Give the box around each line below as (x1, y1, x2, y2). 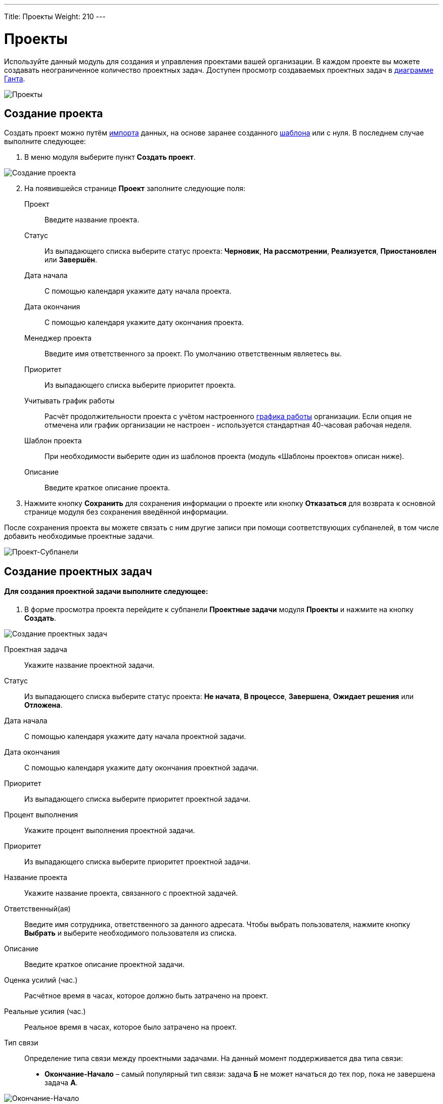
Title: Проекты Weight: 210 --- (4, 12, 106, 21)
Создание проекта (4, 107, 103, 120)
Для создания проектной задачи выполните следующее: (4, 587, 208, 596)
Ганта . (4, 74, 25, 83)
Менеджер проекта (24, 334, 92, 343)
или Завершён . (45, 255, 98, 264)
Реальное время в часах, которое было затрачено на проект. (24, 1022, 237, 1031)
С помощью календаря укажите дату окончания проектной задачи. (24, 763, 258, 772)
